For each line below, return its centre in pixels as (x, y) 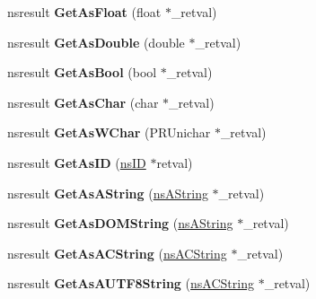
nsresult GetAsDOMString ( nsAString (120, 223)
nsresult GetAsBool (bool (82, 72)
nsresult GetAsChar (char (83, 102)
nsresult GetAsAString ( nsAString (108, 193)
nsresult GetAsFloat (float (84, 12)
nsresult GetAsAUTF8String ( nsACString (131, 283)
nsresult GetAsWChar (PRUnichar (109, 132)
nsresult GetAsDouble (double (96, 42)
